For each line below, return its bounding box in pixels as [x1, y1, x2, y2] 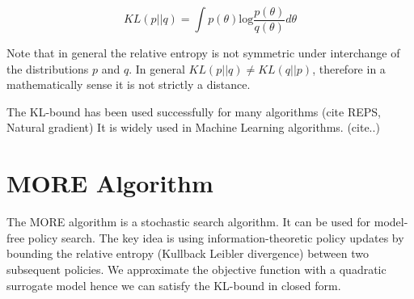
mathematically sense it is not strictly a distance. [6, 76, 251, 93]
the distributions [6, 60, 89, 77]
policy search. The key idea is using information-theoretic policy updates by [27, 229, 404, 246]
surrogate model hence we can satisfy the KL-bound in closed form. [6, 276, 341, 293]
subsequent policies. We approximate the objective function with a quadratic [6, 260, 387, 277]
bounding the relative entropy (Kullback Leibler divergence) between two [6, 245, 369, 262]
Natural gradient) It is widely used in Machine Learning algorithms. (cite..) [6, 119, 380, 136]
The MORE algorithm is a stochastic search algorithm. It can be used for [6, 213, 371, 230]
